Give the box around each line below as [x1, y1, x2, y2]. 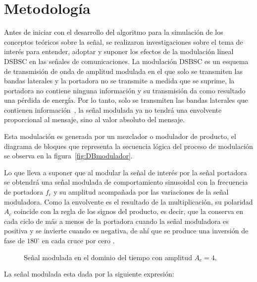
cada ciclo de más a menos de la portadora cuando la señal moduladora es [4, 215, 229, 226]
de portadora [4, 187, 44, 197]
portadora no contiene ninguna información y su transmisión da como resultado [4, 85, 246, 95]
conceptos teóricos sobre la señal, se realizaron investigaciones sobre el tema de [4, 36, 243, 47]
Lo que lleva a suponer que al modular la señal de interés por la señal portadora [4, 167, 247, 177]
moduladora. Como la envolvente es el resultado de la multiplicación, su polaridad [4, 196, 253, 207]
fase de [4, 235, 25, 245]
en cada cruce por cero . [42, 235, 115, 245]
